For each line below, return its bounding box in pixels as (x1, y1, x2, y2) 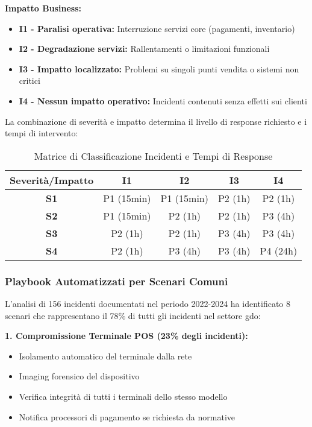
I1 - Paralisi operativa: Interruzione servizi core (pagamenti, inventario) (19, 22, 295, 34)
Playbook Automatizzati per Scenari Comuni (5, 273, 228, 288)
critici (19, 74, 40, 87)
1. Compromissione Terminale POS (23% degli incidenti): (5, 329, 248, 342)
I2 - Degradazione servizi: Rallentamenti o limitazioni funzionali (19, 42, 270, 55)
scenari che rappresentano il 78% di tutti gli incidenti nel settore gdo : (5, 309, 261, 321)
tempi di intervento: (5, 127, 78, 139)
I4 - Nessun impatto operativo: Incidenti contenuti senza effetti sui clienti (19, 94, 307, 107)
